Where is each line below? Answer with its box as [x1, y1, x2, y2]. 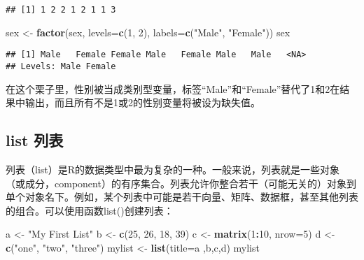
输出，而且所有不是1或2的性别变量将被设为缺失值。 [24, 95, 260, 110]
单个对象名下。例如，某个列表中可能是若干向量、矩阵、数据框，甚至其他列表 [6, 189, 358, 204]
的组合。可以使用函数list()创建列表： [6, 203, 174, 217]
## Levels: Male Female [6, 61, 116, 71]
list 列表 [6, 129, 64, 151]
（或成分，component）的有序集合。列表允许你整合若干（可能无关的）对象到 [6, 175, 356, 190]
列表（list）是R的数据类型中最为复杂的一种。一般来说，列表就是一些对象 [6, 161, 340, 176]
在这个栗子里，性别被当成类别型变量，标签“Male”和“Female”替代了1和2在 [6, 81, 340, 96]
